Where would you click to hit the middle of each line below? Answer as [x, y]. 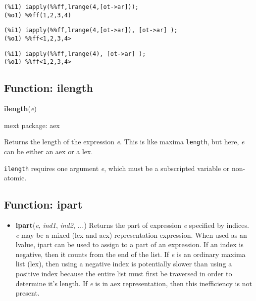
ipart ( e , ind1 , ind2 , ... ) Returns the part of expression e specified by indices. [132, 225]
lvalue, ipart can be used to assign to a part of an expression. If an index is [129, 244]
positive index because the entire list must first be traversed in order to [124, 273]
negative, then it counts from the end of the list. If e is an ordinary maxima [130, 254]
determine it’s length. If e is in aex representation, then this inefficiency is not [134, 283]
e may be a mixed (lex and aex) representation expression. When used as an [131, 235]
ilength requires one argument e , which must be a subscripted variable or [117, 168]
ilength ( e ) [20, 108]
